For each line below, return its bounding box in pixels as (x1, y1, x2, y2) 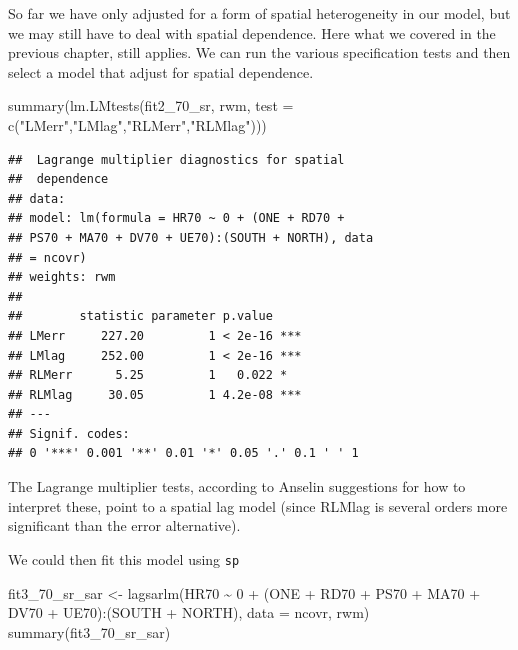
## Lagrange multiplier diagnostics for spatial (8, 152, 345, 167)
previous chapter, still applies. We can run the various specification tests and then (8, 42, 511, 63)
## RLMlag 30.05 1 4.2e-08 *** (8, 387, 302, 402)
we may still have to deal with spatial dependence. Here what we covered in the (8, 22, 496, 43)
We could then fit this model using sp (8, 548, 240, 569)
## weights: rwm (8, 270, 116, 285)
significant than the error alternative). (8, 515, 241, 536)
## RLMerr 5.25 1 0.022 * (8, 368, 288, 383)
